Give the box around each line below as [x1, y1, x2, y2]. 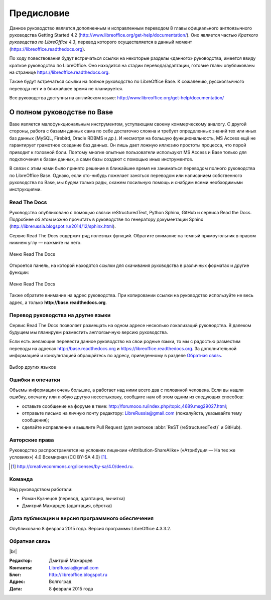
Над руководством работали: [9, 486, 73, 492]
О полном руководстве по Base [9, 108, 113, 116]
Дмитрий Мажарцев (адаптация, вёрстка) [22, 502, 112, 509]
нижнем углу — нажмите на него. [9, 240, 82, 246]
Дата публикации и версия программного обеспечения [9, 515, 154, 522]
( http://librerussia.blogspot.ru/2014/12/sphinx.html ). [9, 223, 116, 229]
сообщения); [22, 417, 50, 423]
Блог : [9, 572, 22, 578]
